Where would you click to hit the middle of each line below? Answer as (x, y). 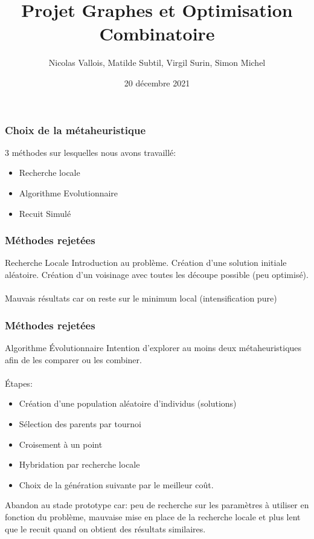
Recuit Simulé (45, 213)
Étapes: (19, 383)
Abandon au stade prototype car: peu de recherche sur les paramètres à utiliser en (157, 505)
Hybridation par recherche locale (79, 464)
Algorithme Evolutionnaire (69, 192)
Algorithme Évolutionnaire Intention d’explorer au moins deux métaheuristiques (153, 347)
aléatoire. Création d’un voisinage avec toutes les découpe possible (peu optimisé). (157, 274)
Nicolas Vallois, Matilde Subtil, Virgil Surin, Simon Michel (157, 63)
